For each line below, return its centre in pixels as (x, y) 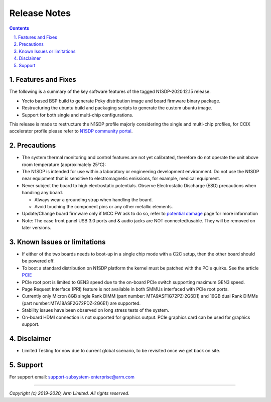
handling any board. (42, 193)
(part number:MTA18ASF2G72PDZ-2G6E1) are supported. (81, 303)
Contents (19, 28)
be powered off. (38, 261)
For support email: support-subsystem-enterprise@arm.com (72, 377)
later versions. (36, 228)
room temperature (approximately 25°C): (64, 164)
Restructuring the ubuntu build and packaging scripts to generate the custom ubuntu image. (117, 108)
